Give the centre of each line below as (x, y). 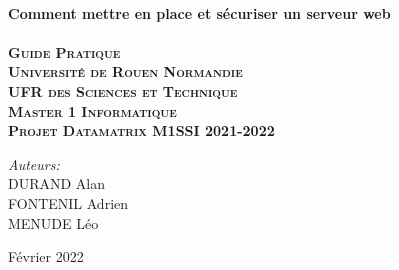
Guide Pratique (64, 51)
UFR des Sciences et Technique (123, 90)
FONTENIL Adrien (68, 202)
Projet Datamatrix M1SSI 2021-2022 (141, 130)
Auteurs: (34, 163)
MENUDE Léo (53, 222)
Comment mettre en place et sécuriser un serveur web (199, 12)
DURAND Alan (57, 183)
